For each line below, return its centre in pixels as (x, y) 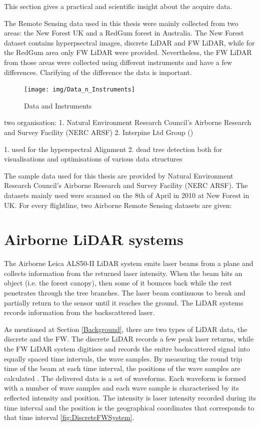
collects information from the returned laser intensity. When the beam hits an (123, 273)
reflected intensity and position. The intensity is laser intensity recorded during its (130, 397)
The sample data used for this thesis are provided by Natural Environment (119, 175)
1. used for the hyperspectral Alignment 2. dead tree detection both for (113, 149)
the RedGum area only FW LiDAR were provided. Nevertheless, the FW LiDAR (128, 52)
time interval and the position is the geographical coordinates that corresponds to (129, 407)
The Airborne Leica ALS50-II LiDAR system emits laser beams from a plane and (129, 263)
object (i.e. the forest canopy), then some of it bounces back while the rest (118, 283)
